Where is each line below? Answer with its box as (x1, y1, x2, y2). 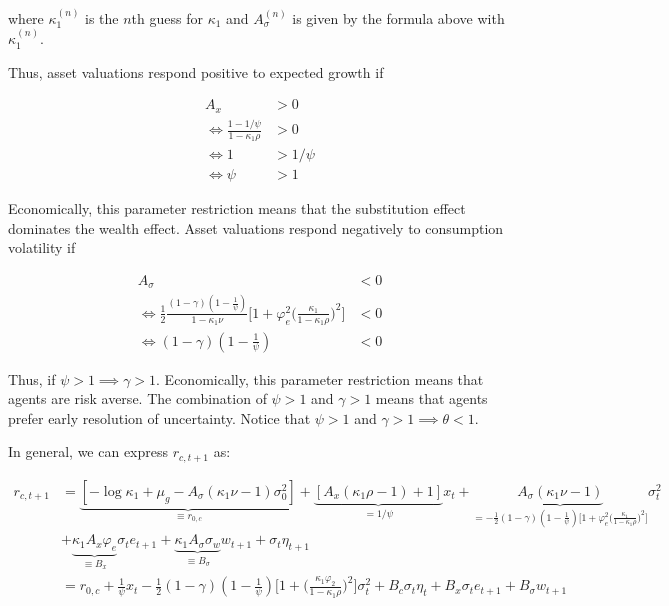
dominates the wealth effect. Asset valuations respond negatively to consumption (8, 217, 504, 238)
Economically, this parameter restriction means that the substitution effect (8, 198, 466, 219)
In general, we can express (8, 441, 169, 462)
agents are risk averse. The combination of (8, 388, 267, 409)
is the (85, 7, 119, 28)
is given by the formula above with (292, 7, 505, 28)
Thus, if (8, 368, 56, 389)
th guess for (131, 7, 203, 28)
